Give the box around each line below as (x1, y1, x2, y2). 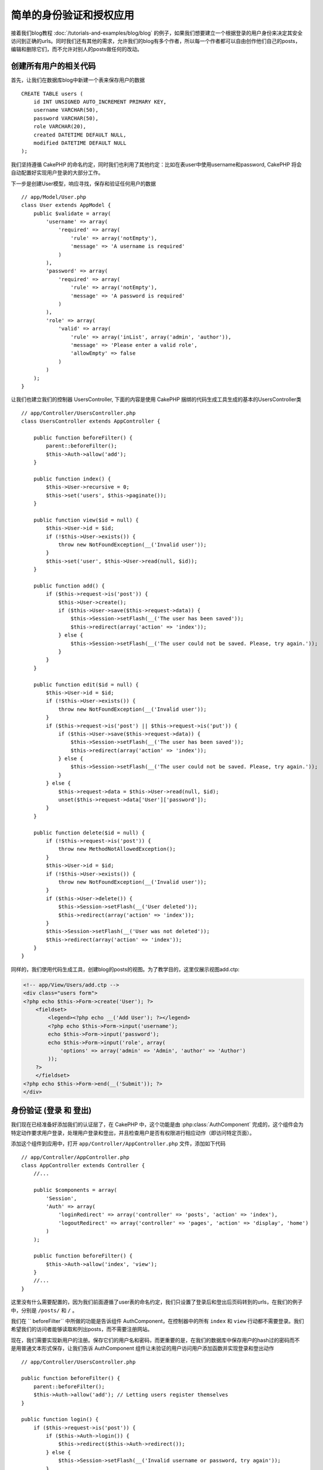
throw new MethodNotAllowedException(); (58, 846, 176, 853)
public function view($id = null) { (33, 516, 139, 523)
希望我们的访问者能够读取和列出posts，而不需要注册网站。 (11, 1326, 153, 1333)
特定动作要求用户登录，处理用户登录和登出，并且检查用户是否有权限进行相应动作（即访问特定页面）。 (11, 1129, 255, 1136)
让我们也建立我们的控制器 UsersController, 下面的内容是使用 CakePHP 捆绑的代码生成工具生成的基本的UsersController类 (11, 396, 302, 403)
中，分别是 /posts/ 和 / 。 (11, 1307, 78, 1314)
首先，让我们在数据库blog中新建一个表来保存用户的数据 (11, 76, 145, 83)
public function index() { (33, 475, 111, 482)
